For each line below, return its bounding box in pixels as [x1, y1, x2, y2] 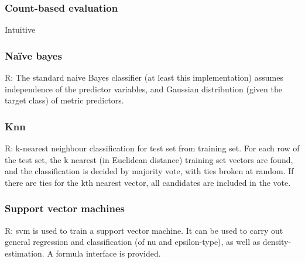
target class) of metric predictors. [5, 94, 124, 106]
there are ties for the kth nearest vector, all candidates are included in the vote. [5, 176, 291, 188]
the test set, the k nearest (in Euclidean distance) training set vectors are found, [5, 153, 293, 165]
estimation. [5, 247, 44, 259]
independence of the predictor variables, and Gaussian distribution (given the [5, 82, 282, 95]
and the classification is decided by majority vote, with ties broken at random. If [5, 165, 294, 177]
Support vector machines [5, 201, 125, 216]
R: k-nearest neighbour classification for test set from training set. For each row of [5, 142, 300, 154]
